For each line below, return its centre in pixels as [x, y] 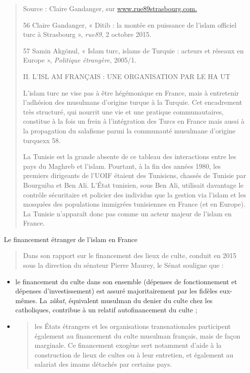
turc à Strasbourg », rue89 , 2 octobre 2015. [87, 34]
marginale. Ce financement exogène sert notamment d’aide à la [128, 345]
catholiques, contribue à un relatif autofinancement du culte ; [106, 310]
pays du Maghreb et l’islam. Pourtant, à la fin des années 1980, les [122, 166]
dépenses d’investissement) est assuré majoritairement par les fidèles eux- [124, 291]
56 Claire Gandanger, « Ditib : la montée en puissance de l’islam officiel [130, 24]
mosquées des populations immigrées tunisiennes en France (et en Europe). [134, 204]
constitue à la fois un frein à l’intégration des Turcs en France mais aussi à [134, 121]
